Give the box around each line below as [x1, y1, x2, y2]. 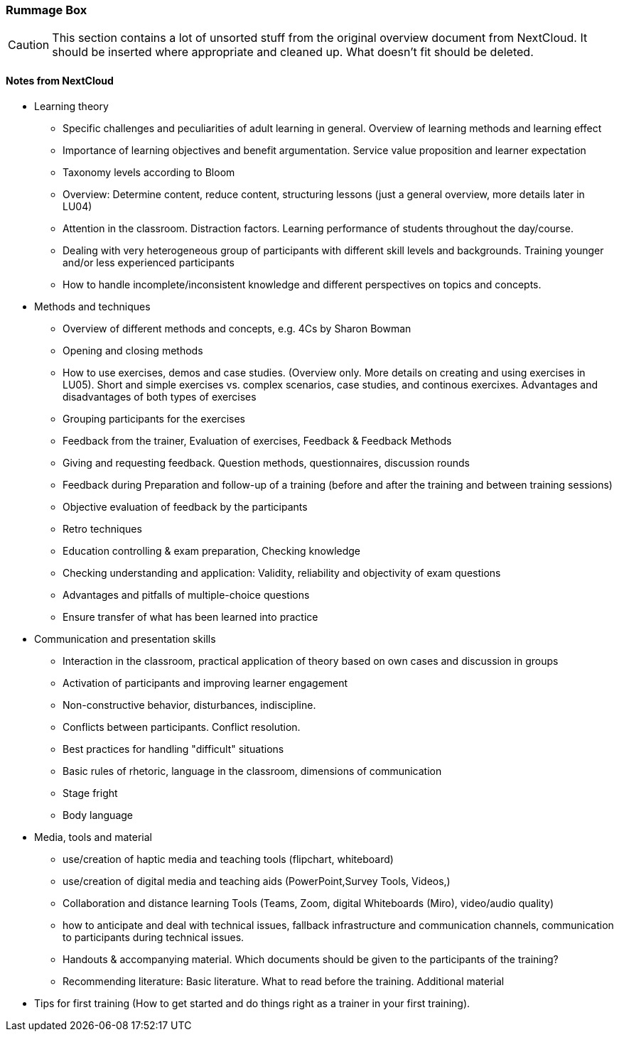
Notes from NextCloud [6, 74, 114, 87]
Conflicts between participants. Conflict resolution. [63, 720, 301, 733]
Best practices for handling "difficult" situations [63, 742, 284, 755]
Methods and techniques [34, 300, 151, 313]
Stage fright [63, 786, 118, 799]
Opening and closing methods [63, 344, 203, 357]
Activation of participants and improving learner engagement [63, 676, 348, 689]
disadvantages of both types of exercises [63, 390, 257, 403]
